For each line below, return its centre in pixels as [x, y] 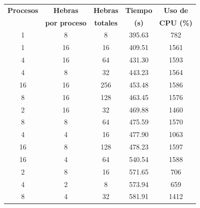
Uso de [176, 10]
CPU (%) [176, 22]
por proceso [66, 22]
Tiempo [139, 10]
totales [106, 22]
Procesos [23, 10]
